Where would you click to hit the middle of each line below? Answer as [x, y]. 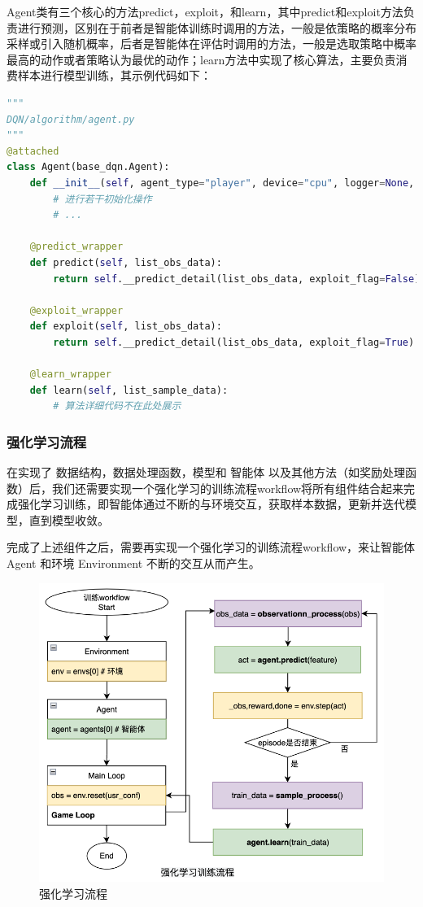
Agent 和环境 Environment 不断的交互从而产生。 [133, 563]
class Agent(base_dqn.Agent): [88, 167]
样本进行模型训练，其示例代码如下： [114, 75]
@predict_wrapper [76, 247]
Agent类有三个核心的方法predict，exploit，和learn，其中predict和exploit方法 [205, 11]
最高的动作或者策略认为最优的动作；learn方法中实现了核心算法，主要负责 [201, 59]
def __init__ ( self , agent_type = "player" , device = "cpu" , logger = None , [222, 183]
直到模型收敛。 [69, 519]
